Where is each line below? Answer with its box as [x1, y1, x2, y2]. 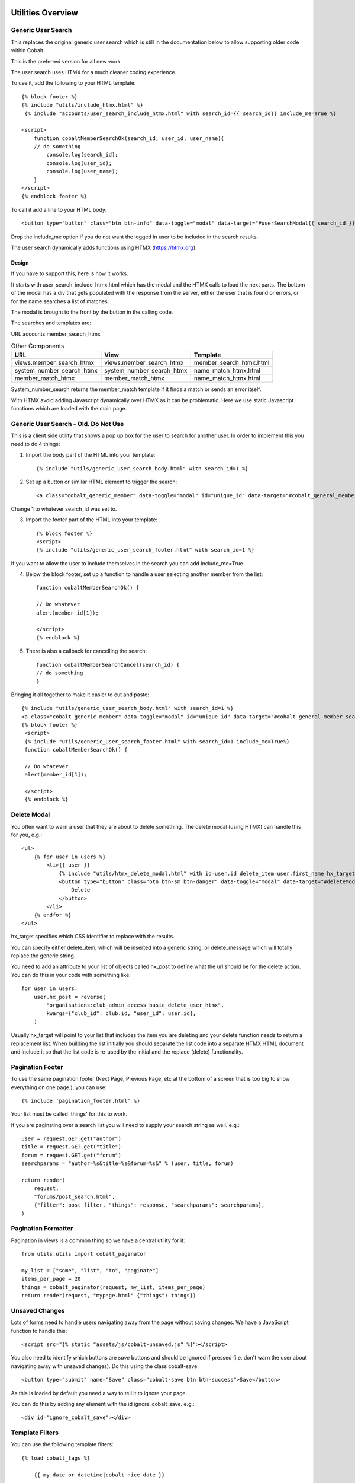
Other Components [11, 342, 64, 350]
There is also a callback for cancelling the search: [25, 647, 147, 655]
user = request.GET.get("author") [21, 1135, 121, 1142]
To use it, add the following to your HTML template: [11, 79, 136, 87]
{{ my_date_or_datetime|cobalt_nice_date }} [33, 1471, 165, 1478]
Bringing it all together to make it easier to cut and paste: [11, 691, 149, 698]
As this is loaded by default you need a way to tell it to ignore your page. [11, 1389, 188, 1396]
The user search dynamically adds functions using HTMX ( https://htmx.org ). [11, 244, 198, 251]
